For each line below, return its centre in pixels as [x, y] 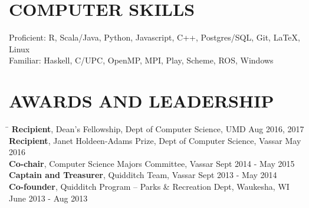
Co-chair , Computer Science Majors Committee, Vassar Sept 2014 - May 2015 [152, 163]
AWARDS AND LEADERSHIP [142, 101]
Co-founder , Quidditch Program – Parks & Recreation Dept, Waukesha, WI [149, 186]
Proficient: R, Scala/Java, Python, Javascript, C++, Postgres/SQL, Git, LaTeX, [154, 37]
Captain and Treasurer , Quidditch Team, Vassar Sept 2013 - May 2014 [143, 175]
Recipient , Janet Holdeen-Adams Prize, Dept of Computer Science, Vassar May [155, 140]
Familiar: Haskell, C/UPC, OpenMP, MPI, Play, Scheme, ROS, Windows [141, 60]
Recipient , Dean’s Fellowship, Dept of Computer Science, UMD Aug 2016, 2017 [158, 129]
